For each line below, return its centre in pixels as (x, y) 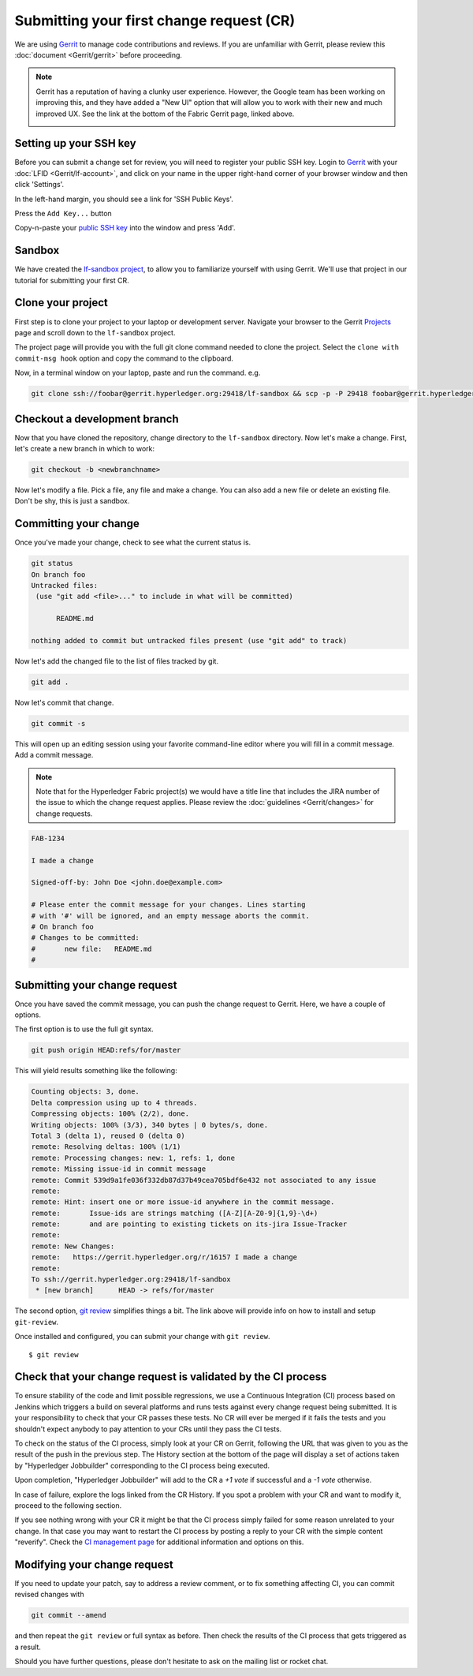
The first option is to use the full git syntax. (84, 1029)
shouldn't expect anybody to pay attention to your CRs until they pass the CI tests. (148, 1429)
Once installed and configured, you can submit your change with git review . (142, 1337)
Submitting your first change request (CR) (155, 21)
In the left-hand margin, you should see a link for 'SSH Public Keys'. (124, 199)
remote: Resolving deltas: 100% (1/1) (106, 1147)
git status (52, 563)
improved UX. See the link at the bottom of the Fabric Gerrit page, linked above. (165, 114)
